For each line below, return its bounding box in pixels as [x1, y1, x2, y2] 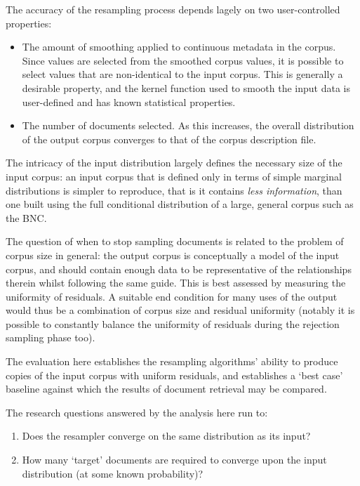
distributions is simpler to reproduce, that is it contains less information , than [6, 183, 342, 197]
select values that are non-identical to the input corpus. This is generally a [22, 67, 343, 81]
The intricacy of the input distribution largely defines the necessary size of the [6, 155, 342, 170]
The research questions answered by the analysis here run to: [6, 405, 268, 419]
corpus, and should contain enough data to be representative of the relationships [6, 261, 352, 276]
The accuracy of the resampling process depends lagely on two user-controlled [6, 2, 340, 16]
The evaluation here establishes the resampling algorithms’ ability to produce [6, 354, 338, 369]
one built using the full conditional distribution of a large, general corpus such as [6, 197, 354, 211]
